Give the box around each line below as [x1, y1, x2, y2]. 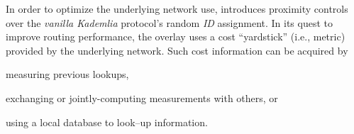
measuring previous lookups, [6, 67, 129, 82]
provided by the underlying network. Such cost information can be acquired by [6, 43, 348, 57]
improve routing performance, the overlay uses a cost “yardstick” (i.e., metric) [6, 29, 345, 44]
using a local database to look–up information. [6, 114, 208, 129]
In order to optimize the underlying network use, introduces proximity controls [6, 1, 348, 16]
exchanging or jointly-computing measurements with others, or [6, 90, 278, 105]
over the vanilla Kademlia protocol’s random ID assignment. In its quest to [6, 15, 333, 30]
